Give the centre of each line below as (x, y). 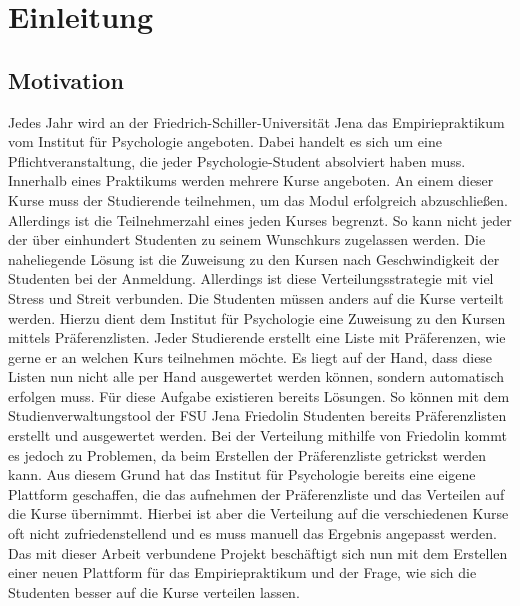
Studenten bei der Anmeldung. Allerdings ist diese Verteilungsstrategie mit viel (251, 278)
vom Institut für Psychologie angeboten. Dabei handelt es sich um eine (225, 141)
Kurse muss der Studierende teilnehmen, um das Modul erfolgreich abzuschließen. (258, 199)
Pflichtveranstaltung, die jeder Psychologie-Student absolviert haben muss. (237, 160)
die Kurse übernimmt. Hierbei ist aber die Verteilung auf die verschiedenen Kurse (258, 513)
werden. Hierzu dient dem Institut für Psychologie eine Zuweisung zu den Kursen (257, 317)
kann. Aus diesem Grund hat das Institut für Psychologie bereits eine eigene (242, 474)
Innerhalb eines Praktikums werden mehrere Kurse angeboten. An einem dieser (251, 180)
